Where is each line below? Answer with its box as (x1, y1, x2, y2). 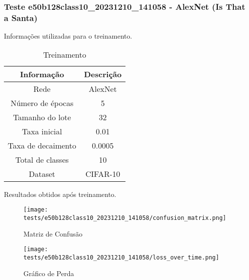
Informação (20, 68, 64, 80)
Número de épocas (10, 97, 74, 108)
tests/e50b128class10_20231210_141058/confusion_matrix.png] (23, 214, 227, 221)
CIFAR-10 (85, 168, 121, 179)
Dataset (28, 168, 56, 179)
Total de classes (15, 153, 69, 165)
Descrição (83, 68, 122, 80)
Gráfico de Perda (23, 268, 74, 278)
